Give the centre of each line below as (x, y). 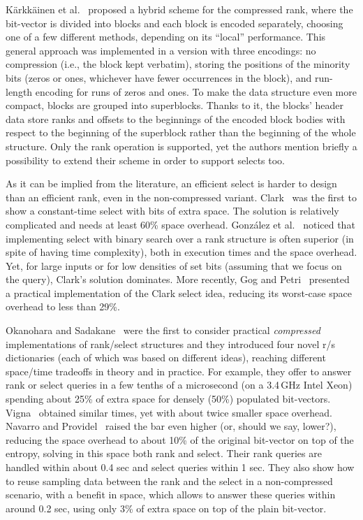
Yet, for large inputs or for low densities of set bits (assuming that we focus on (174, 265)
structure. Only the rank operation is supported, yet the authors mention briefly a (181, 146)
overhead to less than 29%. (63, 306)
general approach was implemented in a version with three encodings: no (161, 50)
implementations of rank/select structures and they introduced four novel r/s (170, 344)
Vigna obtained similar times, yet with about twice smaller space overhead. (169, 412)
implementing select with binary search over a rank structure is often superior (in (180, 238)
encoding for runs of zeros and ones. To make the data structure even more (196, 91)
